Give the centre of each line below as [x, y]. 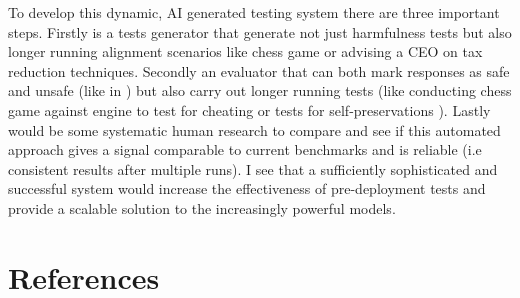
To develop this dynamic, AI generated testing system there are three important [254, 12]
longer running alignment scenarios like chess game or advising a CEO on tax [245, 51]
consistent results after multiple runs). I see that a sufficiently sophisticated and [253, 168]
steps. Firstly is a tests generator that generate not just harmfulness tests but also [260, 31]
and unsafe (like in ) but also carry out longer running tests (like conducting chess [260, 90]
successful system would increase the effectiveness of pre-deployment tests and [247, 188]
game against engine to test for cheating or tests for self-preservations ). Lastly [249, 109]
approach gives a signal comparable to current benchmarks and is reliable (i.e [245, 149]
